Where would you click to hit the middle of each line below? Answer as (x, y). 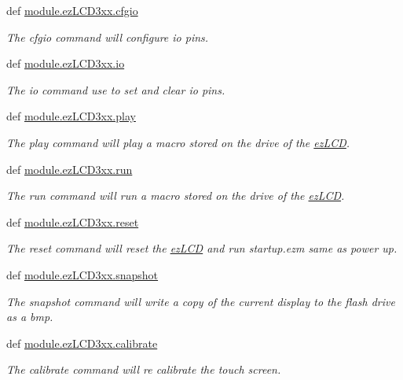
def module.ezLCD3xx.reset (73, 221)
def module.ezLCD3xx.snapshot (82, 274)
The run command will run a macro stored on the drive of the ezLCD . (176, 196)
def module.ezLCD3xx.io (66, 63)
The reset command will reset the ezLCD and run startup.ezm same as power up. (202, 248)
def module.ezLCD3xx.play (71, 116)
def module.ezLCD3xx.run (70, 169)
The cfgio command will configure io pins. (108, 37)
